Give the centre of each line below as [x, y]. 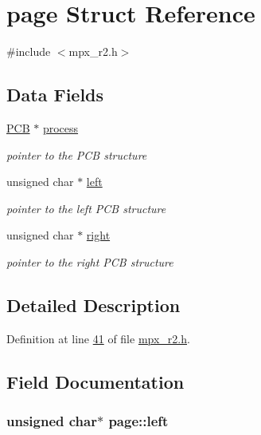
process [60, 127]
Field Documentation [95, 381]
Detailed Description [93, 304]
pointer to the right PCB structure [90, 261]
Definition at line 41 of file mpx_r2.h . [98, 338]
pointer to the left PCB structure [86, 208]
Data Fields [55, 95]
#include [29, 51]
